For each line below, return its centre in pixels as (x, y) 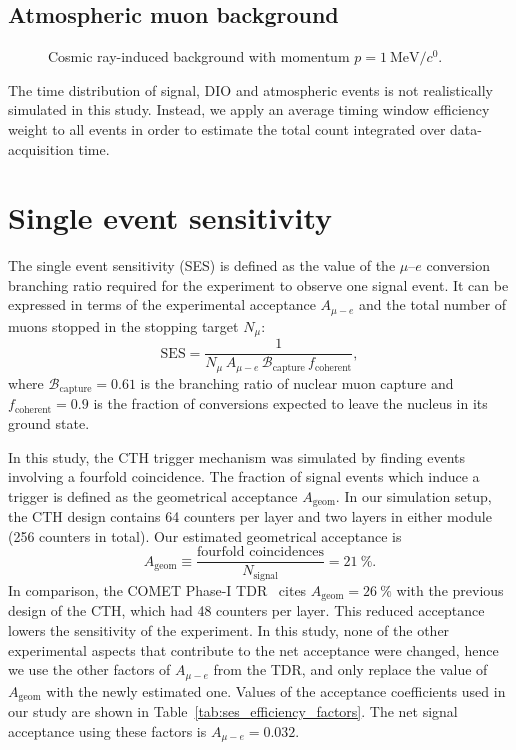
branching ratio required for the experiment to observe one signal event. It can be (258, 284)
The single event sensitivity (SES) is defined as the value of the (202, 265)
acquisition (41, 148)
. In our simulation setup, (413, 495)
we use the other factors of (89, 669)
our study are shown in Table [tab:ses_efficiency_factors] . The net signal (233, 711)
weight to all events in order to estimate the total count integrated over (227, 128)
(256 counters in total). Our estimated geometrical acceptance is (205, 535)
